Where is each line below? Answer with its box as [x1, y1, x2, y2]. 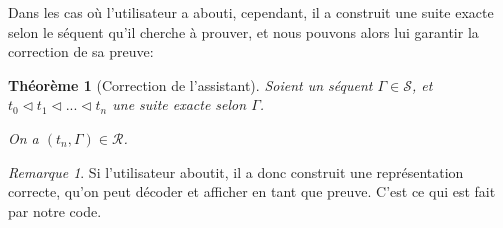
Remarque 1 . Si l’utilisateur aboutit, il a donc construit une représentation [8, 161, 464, 182]
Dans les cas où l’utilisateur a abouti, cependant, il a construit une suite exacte [8, 2, 494, 22]
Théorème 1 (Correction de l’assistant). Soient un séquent [8, 74, 373, 95]
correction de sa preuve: [8, 41, 154, 62]
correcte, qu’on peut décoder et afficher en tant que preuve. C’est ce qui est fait [8, 181, 496, 202]
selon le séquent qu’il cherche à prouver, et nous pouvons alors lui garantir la [8, 21, 479, 42]
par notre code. [8, 200, 102, 221]
